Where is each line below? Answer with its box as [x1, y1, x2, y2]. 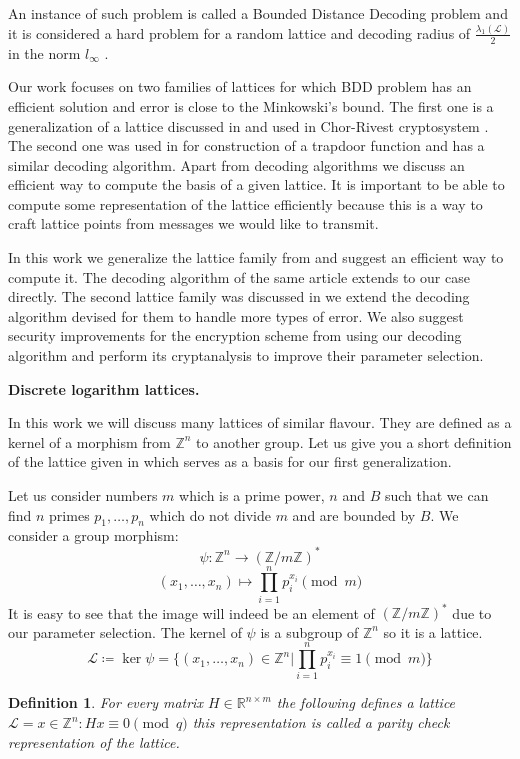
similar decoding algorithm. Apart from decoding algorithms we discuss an [8, 154, 465, 175]
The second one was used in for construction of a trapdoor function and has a [8, 135, 485, 156]
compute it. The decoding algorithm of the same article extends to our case [8, 266, 470, 287]
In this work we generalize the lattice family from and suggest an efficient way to [8, 247, 504, 268]
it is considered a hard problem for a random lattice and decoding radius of [8, 22, 471, 43]
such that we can [384, 485, 489, 506]
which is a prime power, [179, 485, 325, 506]
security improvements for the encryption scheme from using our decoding [8, 325, 462, 346]
